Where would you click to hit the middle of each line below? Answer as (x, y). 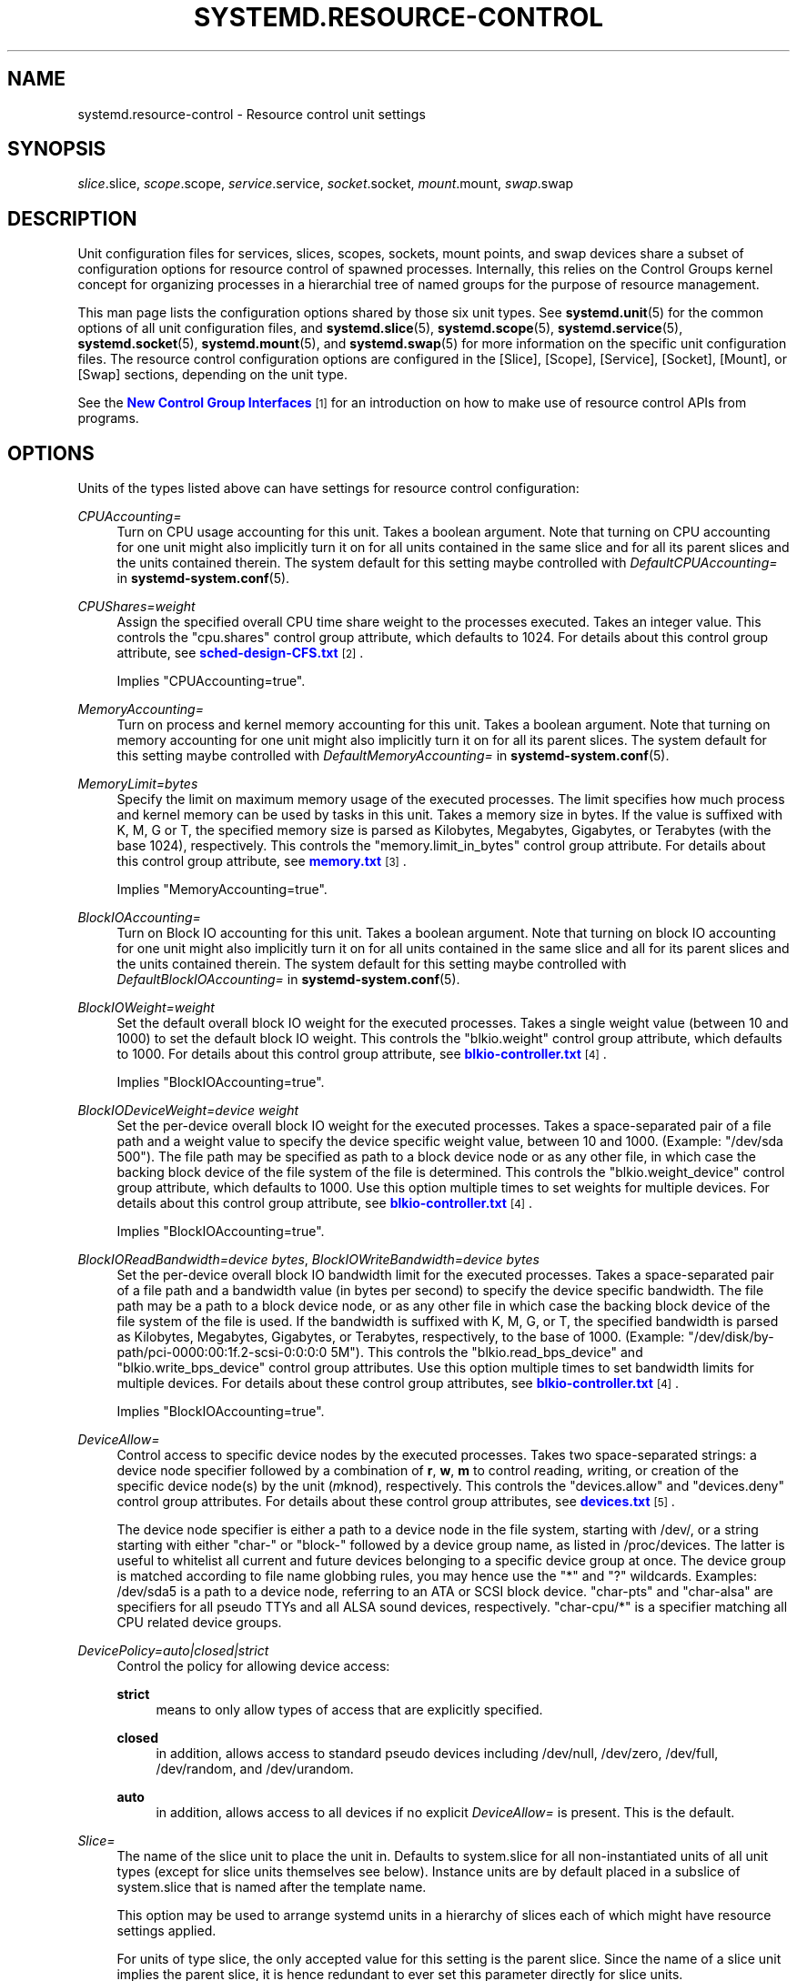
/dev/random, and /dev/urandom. (255, 1769)
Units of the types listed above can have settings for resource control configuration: (328, 488)
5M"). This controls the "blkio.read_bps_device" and (487, 1353)
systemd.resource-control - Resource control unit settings (252, 114)
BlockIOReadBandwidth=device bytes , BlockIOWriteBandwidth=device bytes (308, 1260)
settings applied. (166, 1931)
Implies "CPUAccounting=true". (211, 681)
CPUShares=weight (136, 607)
